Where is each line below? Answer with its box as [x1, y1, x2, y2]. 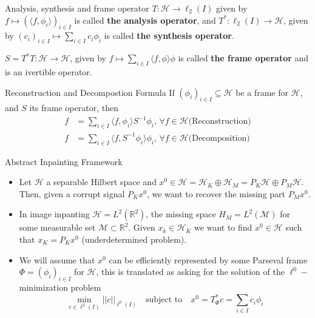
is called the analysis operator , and [74, 13, 216, 26]
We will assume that [19, 253, 95, 266]
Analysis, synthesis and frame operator [5, 2, 149, 14]
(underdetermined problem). [81, 233, 187, 245]
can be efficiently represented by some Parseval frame [109, 253, 308, 266]
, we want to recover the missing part [146, 187, 286, 200]
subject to [145, 296, 183, 305]
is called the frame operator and [178, 52, 309, 64]
